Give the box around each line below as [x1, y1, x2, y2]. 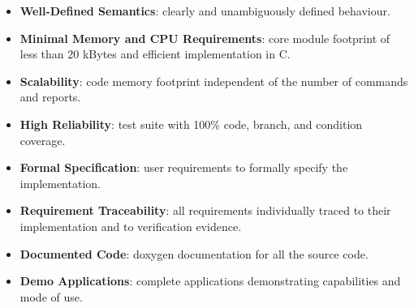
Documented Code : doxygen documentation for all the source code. [19, 245, 369, 262]
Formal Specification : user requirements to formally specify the [19, 159, 348, 176]
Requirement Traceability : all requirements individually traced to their [19, 202, 391, 219]
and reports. [19, 88, 81, 105]
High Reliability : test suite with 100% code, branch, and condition [19, 115, 363, 132]
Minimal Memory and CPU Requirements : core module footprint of [19, 29, 390, 46]
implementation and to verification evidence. [19, 217, 242, 234]
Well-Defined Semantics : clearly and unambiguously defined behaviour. [19, 2, 390, 19]
